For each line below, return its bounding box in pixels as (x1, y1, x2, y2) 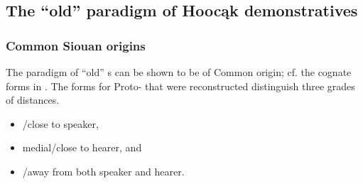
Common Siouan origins (6, 36, 146, 54)
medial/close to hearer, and (22, 140, 142, 155)
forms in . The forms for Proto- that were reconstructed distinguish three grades (6, 78, 355, 93)
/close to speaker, (22, 116, 99, 131)
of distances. (6, 92, 60, 107)
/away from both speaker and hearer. (22, 163, 185, 178)
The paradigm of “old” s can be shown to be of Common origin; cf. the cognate (6, 65, 352, 79)
